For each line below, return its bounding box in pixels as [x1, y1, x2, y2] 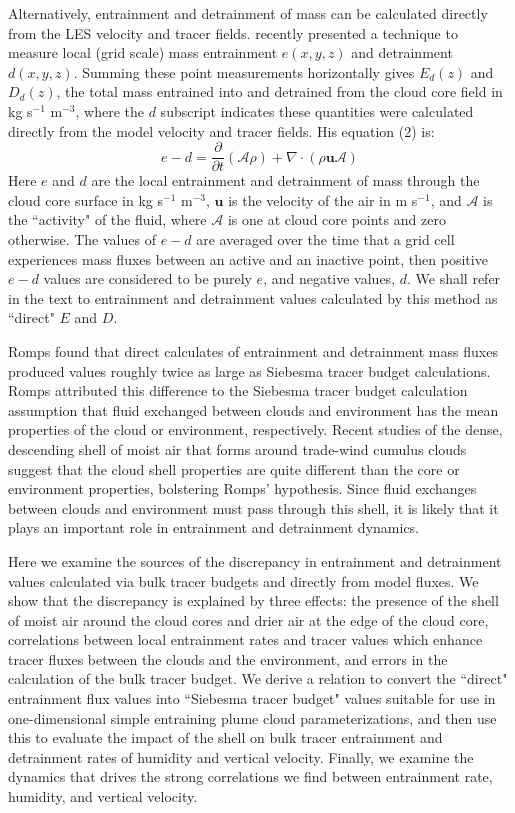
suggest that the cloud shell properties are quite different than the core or [8, 458, 460, 479]
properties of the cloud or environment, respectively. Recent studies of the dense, [8, 419, 503, 440]
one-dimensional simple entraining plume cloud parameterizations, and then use [8, 707, 497, 728]
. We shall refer [406, 268, 501, 289]
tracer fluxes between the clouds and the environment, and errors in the [8, 648, 448, 669]
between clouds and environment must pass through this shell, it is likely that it [8, 497, 499, 518]
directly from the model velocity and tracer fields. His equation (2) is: [8, 120, 435, 141]
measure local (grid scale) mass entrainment [8, 42, 278, 63]
